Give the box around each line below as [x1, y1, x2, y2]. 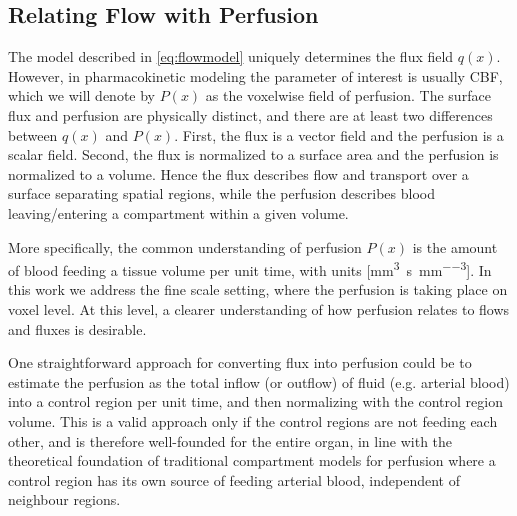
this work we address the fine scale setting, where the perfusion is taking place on [8, 279, 508, 300]
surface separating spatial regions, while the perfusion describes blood [8, 183, 435, 204]
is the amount [412, 236, 498, 257]
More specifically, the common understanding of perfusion [8, 236, 362, 257]
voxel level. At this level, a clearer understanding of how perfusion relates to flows [8, 298, 510, 319]
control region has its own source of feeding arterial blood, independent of [8, 469, 460, 490]
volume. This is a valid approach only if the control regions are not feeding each [8, 410, 498, 431]
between [8, 124, 58, 145]
